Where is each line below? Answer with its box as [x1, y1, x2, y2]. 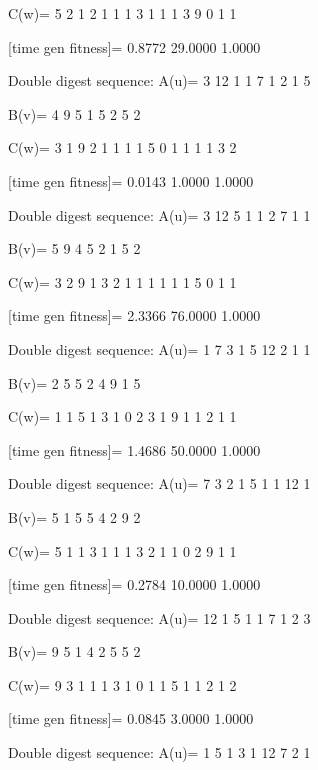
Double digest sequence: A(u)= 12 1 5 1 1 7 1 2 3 [8, 607, 311, 628]
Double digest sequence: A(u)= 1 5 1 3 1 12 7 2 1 [8, 742, 311, 763]
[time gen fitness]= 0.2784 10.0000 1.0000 [8, 574, 261, 595]
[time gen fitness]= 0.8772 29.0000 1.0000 [8, 36, 261, 57]
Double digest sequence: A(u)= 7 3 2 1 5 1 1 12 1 [8, 473, 311, 494]
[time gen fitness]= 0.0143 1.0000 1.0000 [8, 170, 254, 191]
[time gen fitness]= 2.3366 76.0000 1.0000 [8, 305, 261, 326]
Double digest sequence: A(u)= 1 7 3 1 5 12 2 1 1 [8, 338, 311, 359]
